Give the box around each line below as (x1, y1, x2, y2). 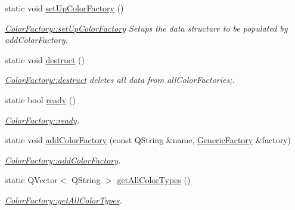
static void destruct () (5, 53, 85, 66)
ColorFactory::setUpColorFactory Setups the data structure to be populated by (5, 21, 288, 34)
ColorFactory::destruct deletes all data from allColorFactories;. (5, 73, 235, 86)
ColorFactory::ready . (5, 113, 79, 126)
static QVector (5, 174, 58, 186)
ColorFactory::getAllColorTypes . (5, 193, 122, 206)
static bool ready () (5, 93, 76, 106)
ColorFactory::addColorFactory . (5, 153, 121, 166)
